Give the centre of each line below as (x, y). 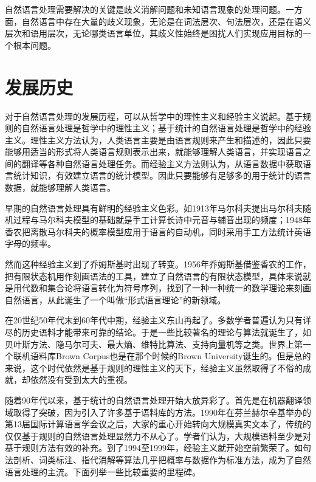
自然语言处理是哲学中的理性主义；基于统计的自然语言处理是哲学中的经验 (166, 128)
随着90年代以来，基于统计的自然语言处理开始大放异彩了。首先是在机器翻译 (154, 400)
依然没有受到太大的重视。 (81, 380)
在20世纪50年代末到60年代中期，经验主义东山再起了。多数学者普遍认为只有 (154, 320)
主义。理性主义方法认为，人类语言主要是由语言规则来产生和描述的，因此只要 (158, 139)
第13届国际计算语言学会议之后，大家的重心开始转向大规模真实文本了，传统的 (158, 424)
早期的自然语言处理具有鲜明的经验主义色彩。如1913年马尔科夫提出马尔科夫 (154, 208)
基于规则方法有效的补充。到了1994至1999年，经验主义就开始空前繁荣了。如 (154, 448)
